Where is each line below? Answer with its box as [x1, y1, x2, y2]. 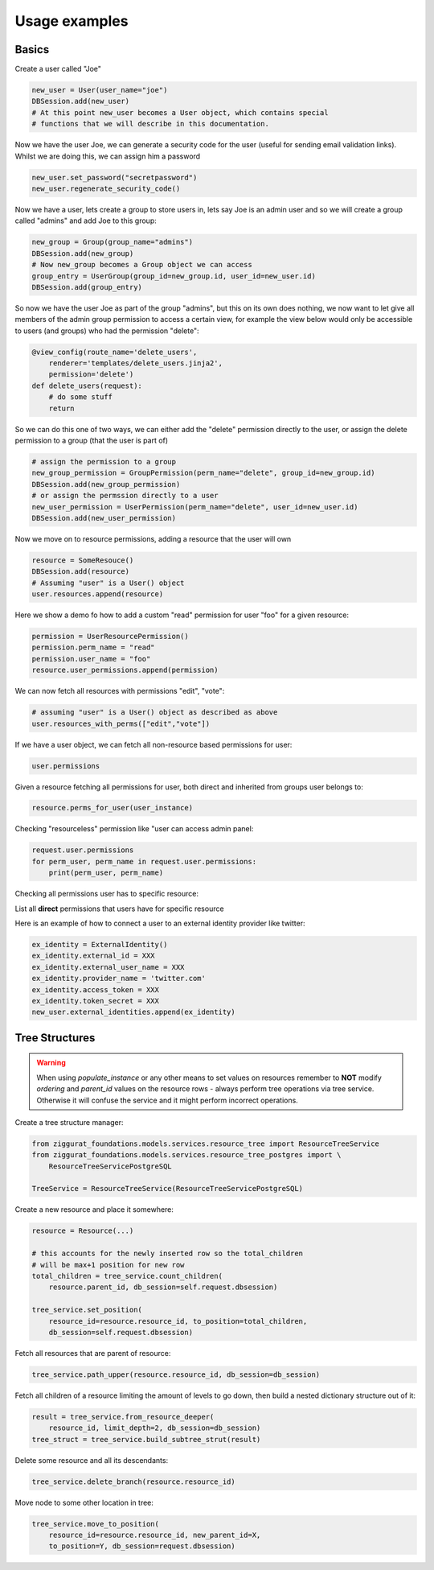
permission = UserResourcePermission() [31, 632, 189, 641]
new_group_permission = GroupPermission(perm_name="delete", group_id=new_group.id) [31, 468, 375, 478]
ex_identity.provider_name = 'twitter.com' [31, 974, 207, 983]
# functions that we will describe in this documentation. [31, 119, 269, 129]
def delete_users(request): [31, 381, 142, 390]
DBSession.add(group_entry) [31, 282, 142, 291]
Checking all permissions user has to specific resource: [14, 889, 199, 899]
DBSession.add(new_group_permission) [31, 480, 181, 488]
